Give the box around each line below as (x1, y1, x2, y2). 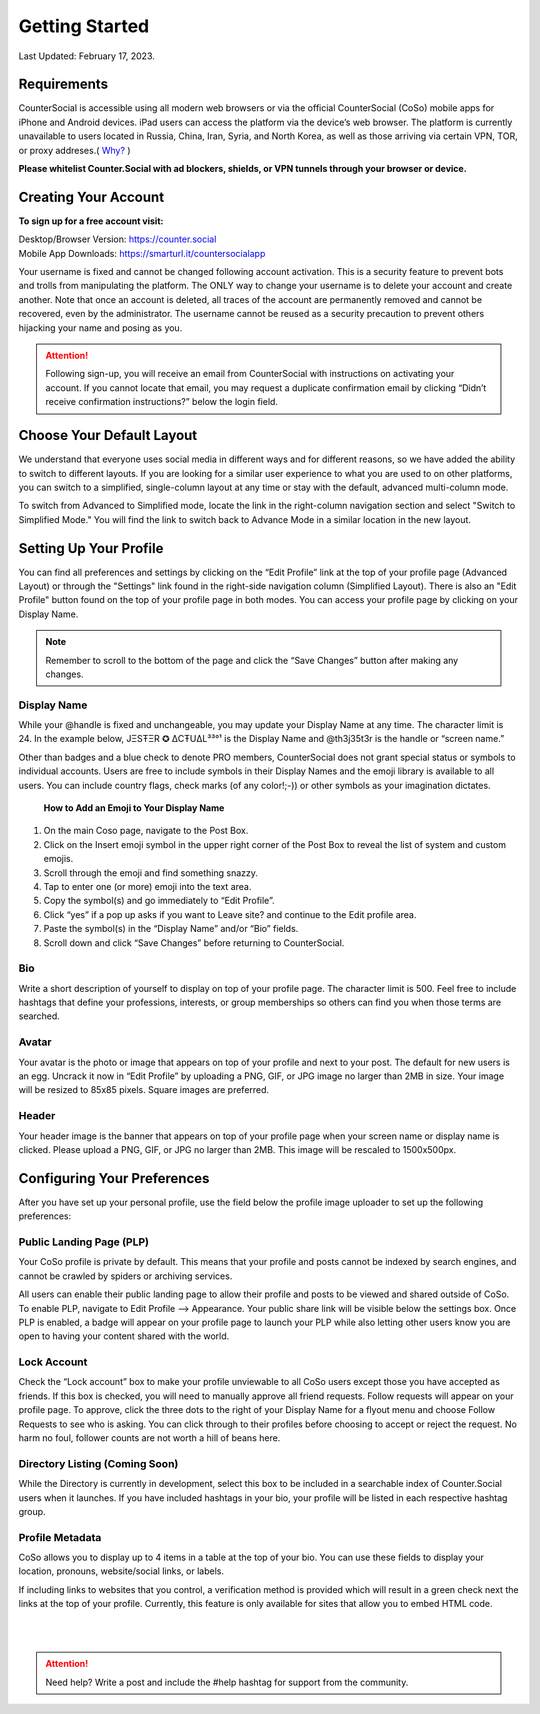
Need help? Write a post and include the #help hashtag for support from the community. (45, 1676, 409, 1688)
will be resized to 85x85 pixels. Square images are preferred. (18, 1084, 270, 1096)
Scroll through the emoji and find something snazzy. (43, 866, 259, 879)
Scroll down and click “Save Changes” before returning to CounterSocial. (43, 936, 345, 949)
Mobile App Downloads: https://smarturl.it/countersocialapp (18, 247, 266, 259)
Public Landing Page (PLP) (18, 1235, 150, 1249)
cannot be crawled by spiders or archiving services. (18, 1270, 233, 1282)
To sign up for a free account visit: (18, 215, 164, 227)
